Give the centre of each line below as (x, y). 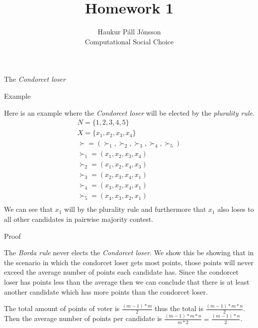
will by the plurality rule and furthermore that (135, 209)
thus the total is (179, 308)
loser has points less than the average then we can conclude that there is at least (127, 281)
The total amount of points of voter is (62, 308)
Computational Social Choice (129, 41)
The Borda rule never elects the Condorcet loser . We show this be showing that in (129, 252)
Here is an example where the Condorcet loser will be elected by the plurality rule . (129, 112)
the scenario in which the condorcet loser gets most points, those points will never (129, 262)
